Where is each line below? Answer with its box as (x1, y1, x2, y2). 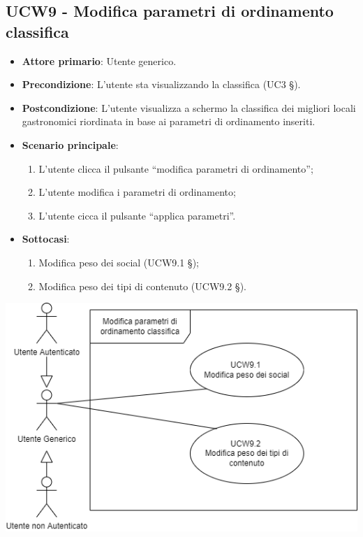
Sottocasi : (22, 231, 70, 246)
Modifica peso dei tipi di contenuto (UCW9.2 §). (38, 278, 246, 293)
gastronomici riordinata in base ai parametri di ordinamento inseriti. (22, 114, 316, 129)
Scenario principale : (22, 137, 119, 152)
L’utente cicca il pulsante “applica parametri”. (38, 208, 236, 222)
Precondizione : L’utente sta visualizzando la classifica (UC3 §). (22, 77, 301, 92)
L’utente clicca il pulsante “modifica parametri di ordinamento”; (38, 161, 313, 176)
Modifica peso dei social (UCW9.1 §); (38, 255, 199, 269)
